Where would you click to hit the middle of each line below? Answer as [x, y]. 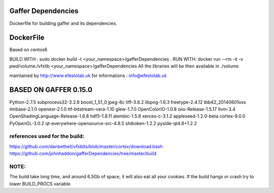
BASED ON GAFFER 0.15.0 [51, 90]
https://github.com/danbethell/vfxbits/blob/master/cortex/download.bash [86, 146]
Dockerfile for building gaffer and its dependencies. [63, 23]
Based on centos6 [28, 50]
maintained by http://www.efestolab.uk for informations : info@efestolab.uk [88, 75]
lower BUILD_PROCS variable [40, 184]
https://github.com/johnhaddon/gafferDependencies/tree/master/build [83, 153]
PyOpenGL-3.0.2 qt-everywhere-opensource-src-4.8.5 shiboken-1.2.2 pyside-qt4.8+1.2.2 [103, 123]
